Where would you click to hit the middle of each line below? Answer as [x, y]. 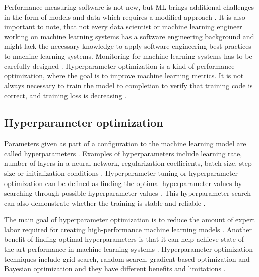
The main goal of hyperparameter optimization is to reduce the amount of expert [130, 219]
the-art [15, 249]
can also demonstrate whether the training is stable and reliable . [105, 202]
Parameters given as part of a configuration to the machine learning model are [125, 144]
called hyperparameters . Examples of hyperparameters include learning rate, [123, 153]
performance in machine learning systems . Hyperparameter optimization [140, 249]
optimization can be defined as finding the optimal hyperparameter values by [123, 183]
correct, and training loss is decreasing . [66, 95]
